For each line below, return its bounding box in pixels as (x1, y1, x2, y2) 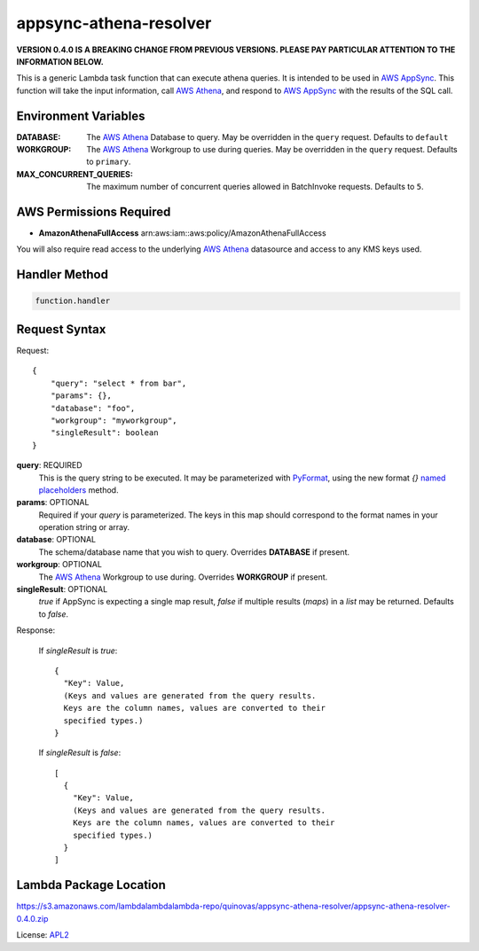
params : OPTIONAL (16, 497, 90, 508)
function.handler (35, 296, 111, 306)
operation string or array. (38, 522, 130, 533)
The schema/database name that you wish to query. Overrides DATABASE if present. (38, 546, 350, 557)
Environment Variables (16, 108, 145, 123)
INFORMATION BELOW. (16, 56, 104, 66)
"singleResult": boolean (50, 428, 159, 438)
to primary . (86, 156, 131, 168)
